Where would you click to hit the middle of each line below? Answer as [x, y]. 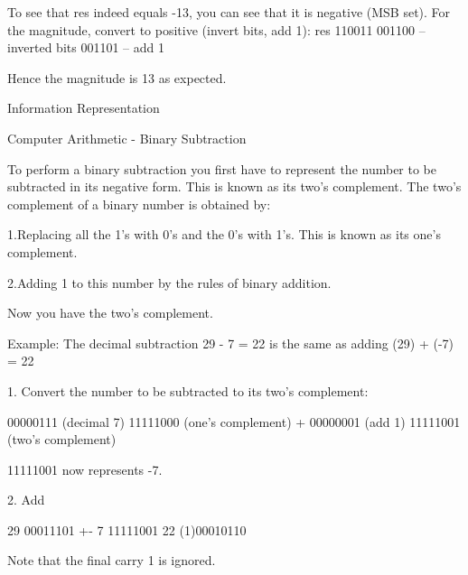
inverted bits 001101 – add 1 [86, 47]
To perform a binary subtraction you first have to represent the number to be [222, 168]
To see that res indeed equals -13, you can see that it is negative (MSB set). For [229, 12]
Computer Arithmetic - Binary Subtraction [127, 138]
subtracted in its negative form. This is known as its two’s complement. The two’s [234, 186]
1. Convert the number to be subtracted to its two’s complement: [188, 390]
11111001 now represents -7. [85, 469]
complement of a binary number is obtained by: [139, 204]
